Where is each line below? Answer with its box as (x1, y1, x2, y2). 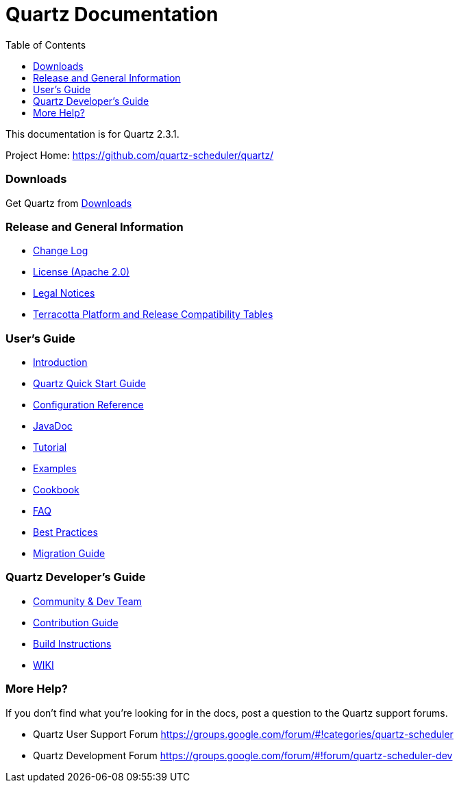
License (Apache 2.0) (33, 266, 130, 278)
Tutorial (33, 441, 67, 453)
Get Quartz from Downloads (5, 197, 132, 209)
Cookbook (33, 484, 79, 495)
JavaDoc (33, 420, 73, 432)
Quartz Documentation (5, 3, 219, 26)
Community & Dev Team (33, 595, 142, 607)
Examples (33, 463, 77, 474)
